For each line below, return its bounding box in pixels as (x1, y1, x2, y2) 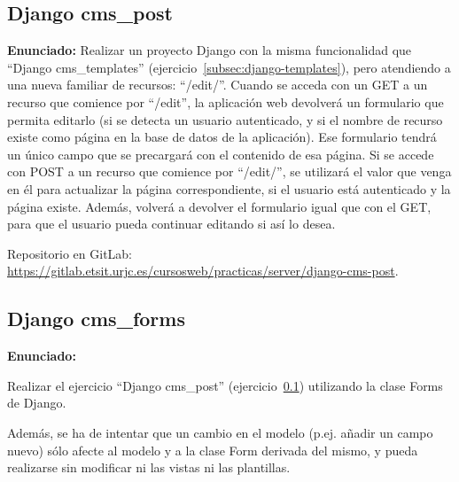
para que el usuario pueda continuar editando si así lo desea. (7, 214, 336, 233)
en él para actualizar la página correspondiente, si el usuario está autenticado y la (7, 179, 451, 198)
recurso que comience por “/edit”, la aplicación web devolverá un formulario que (7, 92, 444, 111)
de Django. (7, 393, 66, 412)
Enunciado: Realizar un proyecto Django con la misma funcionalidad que (7, 41, 412, 59)
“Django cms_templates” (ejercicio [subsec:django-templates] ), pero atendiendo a (7, 58, 451, 76)
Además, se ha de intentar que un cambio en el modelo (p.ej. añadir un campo (7, 423, 433, 441)
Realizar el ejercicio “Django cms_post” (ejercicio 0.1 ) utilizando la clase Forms (7, 376, 443, 394)
